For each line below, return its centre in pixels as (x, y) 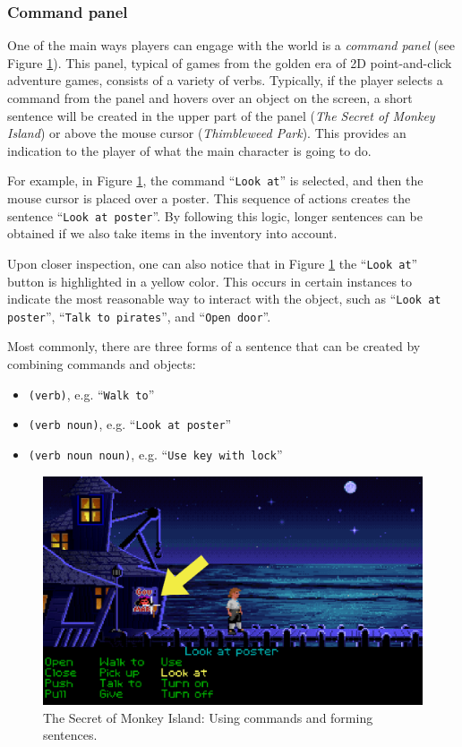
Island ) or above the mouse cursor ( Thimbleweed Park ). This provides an (207, 133)
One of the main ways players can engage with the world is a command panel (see (231, 45)
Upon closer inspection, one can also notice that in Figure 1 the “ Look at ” (213, 263)
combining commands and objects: (102, 364)
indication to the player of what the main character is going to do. (189, 150)
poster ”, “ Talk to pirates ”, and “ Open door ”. (139, 316)
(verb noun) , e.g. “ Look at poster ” (130, 424)
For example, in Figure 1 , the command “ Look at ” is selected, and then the (215, 180)
